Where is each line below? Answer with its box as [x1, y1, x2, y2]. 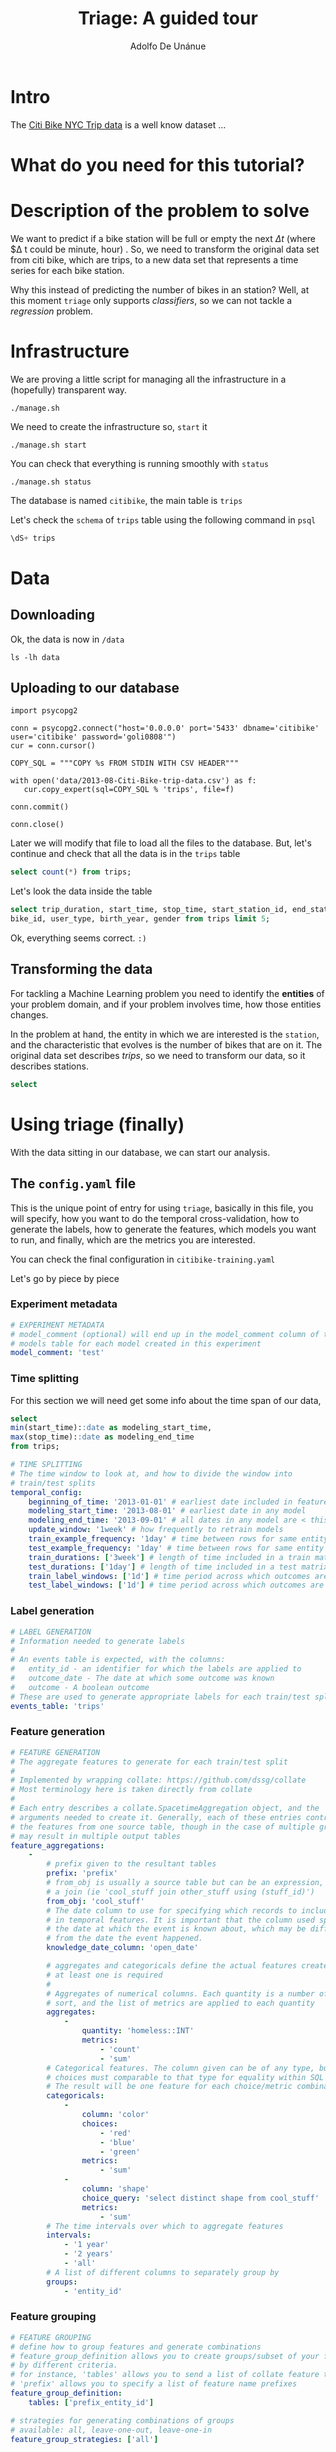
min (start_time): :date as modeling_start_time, [10, 1423, 213, 1433]
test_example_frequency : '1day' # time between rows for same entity [28, 1543, 325, 1553]
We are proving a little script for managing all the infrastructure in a [10, 373, 287, 385]
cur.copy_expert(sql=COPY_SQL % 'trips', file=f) [23, 785, 235, 795]
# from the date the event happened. [46, 1933, 203, 1944]
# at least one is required [46, 1970, 163, 1980]
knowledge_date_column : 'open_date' [46, 1943, 199, 1953]
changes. [10, 1008, 49, 1021]
